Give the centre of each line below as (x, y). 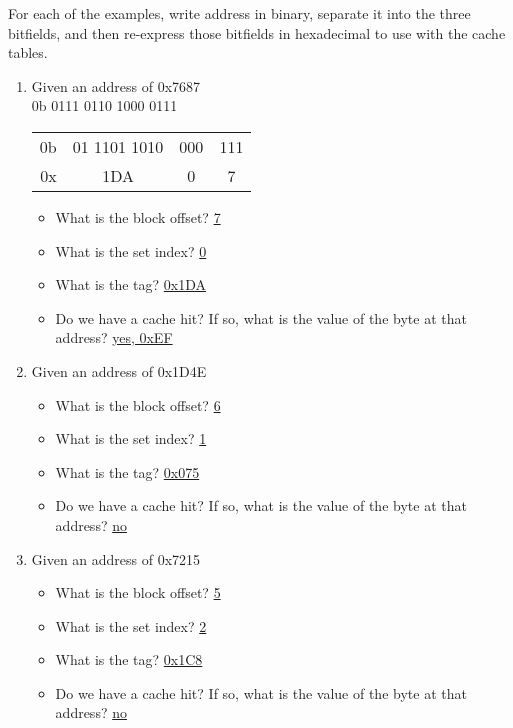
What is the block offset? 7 (138, 216)
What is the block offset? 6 (138, 404)
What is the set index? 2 (131, 625)
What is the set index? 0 (131, 250)
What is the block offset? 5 (138, 592)
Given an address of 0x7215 (116, 558)
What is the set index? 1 (131, 438)
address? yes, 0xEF (114, 337)
